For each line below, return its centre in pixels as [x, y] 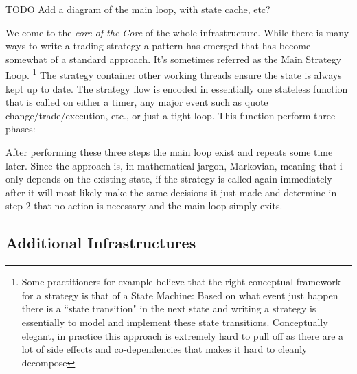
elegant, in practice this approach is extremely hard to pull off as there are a [183, 335]
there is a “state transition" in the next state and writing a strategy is [169, 308]
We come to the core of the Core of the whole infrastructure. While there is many [177, 32]
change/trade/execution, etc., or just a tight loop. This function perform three [171, 115]
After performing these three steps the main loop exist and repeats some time [169, 152]
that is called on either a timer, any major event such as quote [137, 102]
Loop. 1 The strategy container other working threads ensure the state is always [174, 74]
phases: [21, 129]
